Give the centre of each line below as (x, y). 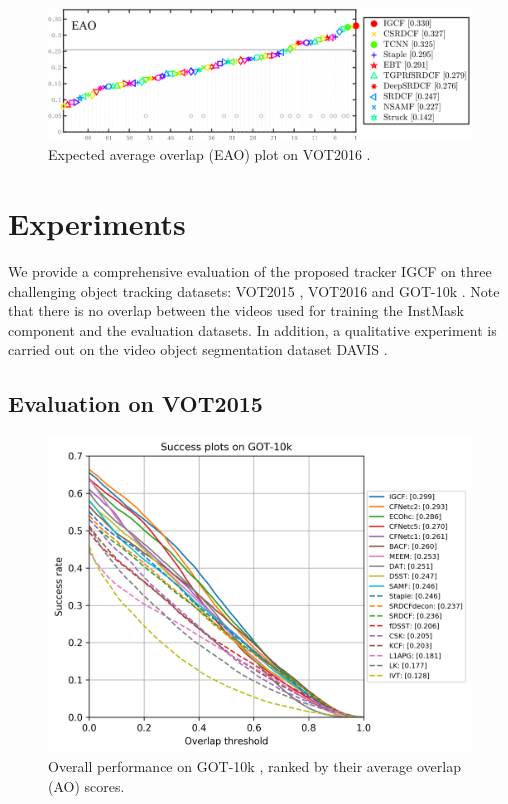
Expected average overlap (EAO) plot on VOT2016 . (209, 154)
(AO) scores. (86, 785)
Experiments (97, 223)
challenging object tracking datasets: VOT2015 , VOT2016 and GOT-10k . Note (254, 290)
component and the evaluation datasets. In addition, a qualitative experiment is (252, 329)
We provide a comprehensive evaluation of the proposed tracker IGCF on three (250, 270)
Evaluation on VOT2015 (135, 403)
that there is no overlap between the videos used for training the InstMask (236, 310)
